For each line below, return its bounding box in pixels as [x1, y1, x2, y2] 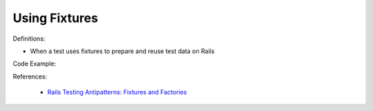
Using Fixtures [12, 10, 98, 26]
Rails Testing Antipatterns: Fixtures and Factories [47, 88, 187, 97]
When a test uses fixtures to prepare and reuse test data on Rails [30, 47, 215, 55]
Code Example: [12, 59, 57, 68]
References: [12, 72, 48, 81]
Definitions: [12, 34, 46, 43]
